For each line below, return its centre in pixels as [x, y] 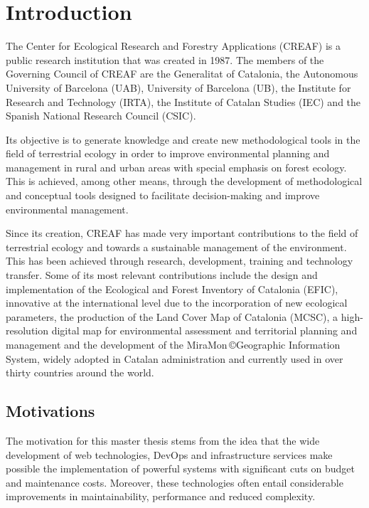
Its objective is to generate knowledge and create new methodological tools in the [183, 139]
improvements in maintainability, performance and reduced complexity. [161, 496]
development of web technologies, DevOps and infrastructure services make [169, 454]
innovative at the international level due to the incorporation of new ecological [177, 303]
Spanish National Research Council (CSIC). [101, 116]
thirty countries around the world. [80, 372]
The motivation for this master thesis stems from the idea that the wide [163, 440]
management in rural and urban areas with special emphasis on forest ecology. [176, 167]
